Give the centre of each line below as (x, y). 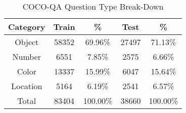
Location (27, 86)
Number (27, 56)
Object (27, 42)
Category (27, 27)
